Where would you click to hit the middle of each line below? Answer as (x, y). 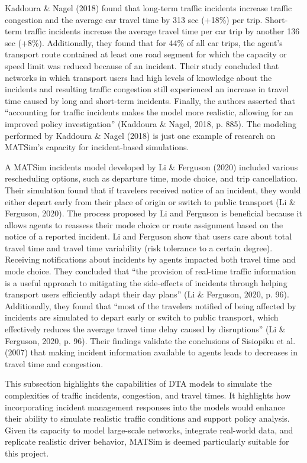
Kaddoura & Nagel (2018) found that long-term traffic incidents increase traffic (148, 8)
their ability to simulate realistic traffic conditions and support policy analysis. (147, 418)
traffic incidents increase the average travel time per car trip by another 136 (162, 31)
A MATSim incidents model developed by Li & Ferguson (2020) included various (151, 166)
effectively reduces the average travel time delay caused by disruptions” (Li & (145, 329)
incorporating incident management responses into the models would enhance (145, 407)
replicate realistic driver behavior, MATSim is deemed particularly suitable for (147, 441)
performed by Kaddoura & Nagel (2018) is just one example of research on (140, 135)
